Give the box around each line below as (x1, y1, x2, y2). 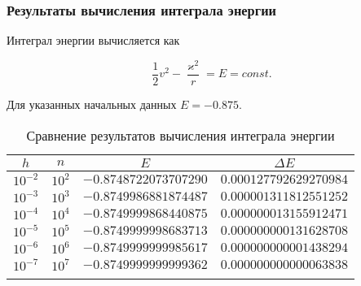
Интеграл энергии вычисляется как (7, 32, 180, 49)
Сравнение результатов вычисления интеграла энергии (26, 125, 335, 145)
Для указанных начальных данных (7, 95, 177, 112)
